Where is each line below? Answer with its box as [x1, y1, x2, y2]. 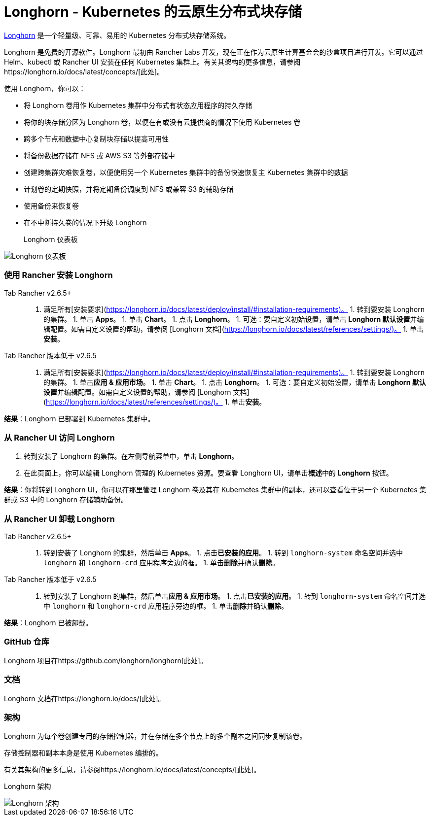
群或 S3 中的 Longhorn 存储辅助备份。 [4, 495, 128, 504]
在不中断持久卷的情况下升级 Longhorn [24, 218, 147, 227]
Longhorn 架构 [4, 782, 51, 791]
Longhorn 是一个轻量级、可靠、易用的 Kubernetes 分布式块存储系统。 [4, 31, 231, 39]
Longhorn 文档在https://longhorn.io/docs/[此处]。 [4, 694, 165, 703]
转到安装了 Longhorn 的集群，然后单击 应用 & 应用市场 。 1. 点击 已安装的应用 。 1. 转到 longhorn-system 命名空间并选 [43, 592, 426, 600]
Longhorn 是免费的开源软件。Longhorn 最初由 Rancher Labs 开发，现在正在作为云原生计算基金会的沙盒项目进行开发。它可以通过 [4, 47, 423, 56]
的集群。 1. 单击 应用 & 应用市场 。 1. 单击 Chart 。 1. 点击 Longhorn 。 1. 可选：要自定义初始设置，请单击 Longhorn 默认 [43, 377, 426, 386]
